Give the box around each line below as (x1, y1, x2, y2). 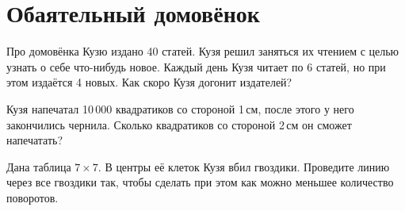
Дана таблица (6, 158, 71, 175)
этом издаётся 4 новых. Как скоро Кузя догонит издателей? (6, 74, 292, 90)
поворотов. (6, 189, 59, 205)
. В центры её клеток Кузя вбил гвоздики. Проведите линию (97, 158, 390, 175)
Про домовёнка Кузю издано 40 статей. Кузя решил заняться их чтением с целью (6, 43, 399, 59)
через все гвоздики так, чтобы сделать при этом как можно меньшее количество (6, 174, 394, 190)
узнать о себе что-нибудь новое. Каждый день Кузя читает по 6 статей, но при (6, 58, 386, 75)
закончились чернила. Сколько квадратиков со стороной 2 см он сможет (6, 116, 352, 132)
